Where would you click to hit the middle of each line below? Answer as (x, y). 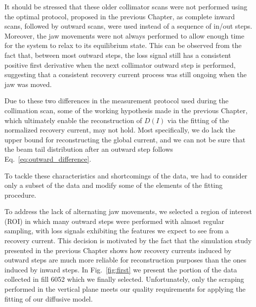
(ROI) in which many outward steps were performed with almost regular (114, 221)
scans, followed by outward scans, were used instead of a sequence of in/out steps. (128, 26)
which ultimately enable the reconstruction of (73, 120)
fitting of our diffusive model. (49, 298)
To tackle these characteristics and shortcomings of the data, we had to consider (126, 175)
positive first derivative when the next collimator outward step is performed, (120, 65)
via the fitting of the (198, 120)
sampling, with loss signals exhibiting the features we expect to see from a (117, 231)
